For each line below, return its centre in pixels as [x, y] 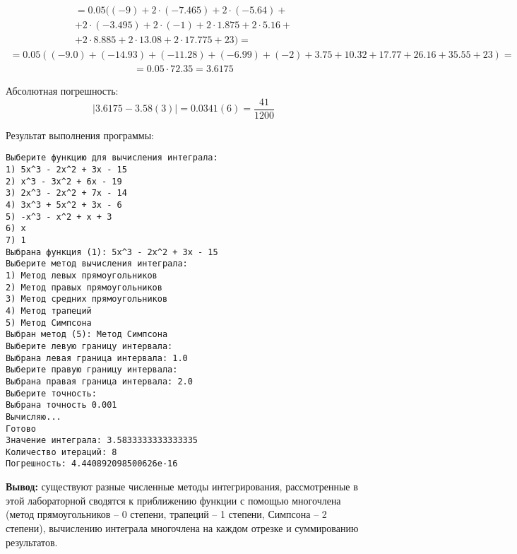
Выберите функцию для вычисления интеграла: [112, 158]
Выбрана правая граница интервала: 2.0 [99, 381]
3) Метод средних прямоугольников [87, 299]
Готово [21, 429]
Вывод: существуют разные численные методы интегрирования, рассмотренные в [182, 487]
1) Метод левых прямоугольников [82, 275]
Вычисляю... [34, 417]
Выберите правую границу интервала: [92, 370]
